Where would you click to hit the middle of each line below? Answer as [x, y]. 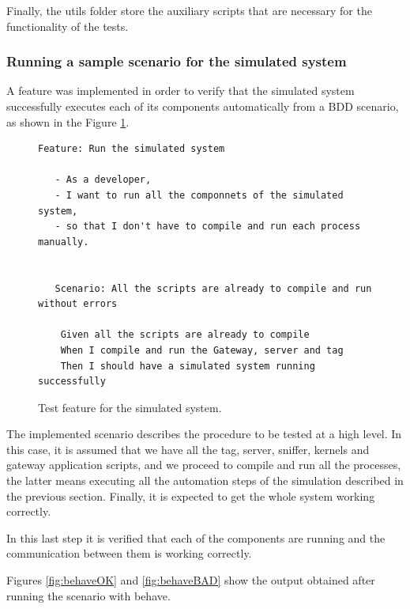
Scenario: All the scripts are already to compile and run [213, 288]
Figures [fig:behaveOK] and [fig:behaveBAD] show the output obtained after [191, 580]
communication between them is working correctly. [129, 553]
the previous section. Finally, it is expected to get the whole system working [191, 496]
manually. [64, 242]
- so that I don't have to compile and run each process [208, 227]
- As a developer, [103, 180]
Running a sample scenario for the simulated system [177, 61]
